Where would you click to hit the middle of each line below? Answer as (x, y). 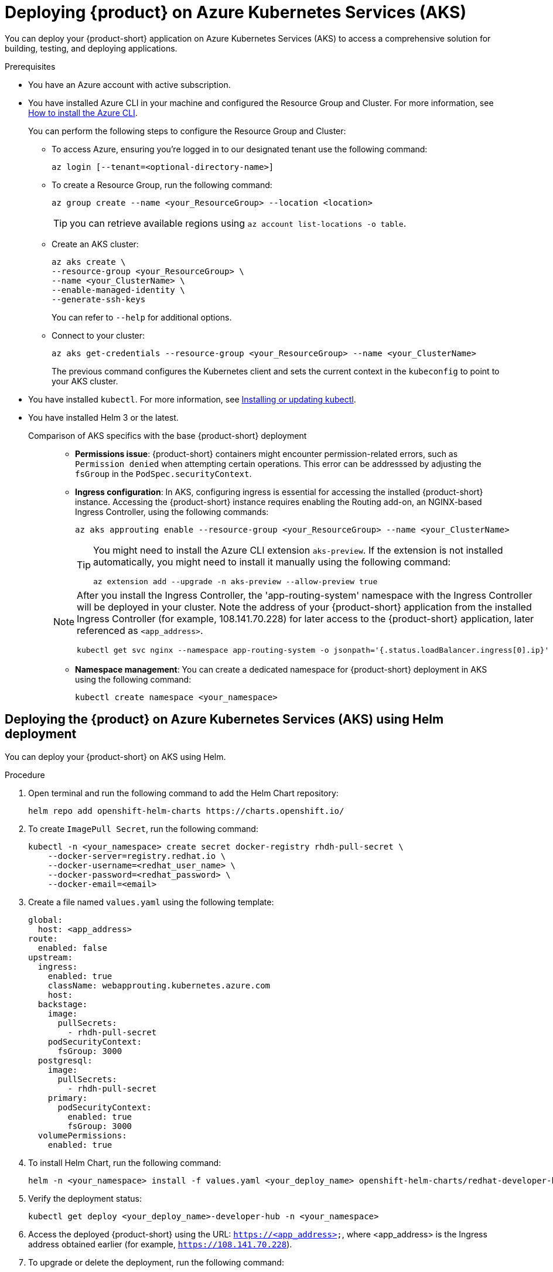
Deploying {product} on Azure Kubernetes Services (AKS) (235, 12)
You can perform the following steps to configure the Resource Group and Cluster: (187, 131)
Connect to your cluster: (98, 335)
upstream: (50, 957)
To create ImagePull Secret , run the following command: (143, 828)
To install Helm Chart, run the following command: (125, 1162)
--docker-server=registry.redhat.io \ (137, 856)
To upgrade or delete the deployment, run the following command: (156, 1262)
